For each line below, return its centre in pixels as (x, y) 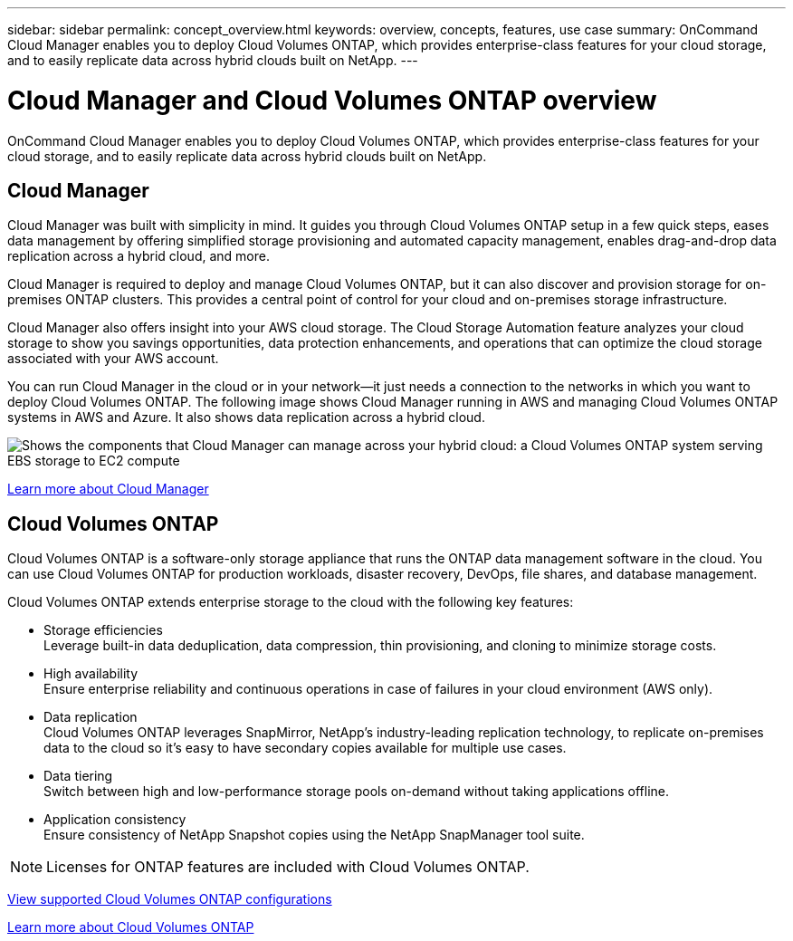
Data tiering (78, 776)
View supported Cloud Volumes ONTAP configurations (170, 899)
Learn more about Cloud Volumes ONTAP (131, 927)
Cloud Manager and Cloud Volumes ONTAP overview (332, 100)
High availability (91, 674)
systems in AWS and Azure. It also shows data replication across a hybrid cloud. (246, 418)
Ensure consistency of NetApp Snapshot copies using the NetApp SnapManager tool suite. (314, 835)
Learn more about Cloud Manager (108, 489)
